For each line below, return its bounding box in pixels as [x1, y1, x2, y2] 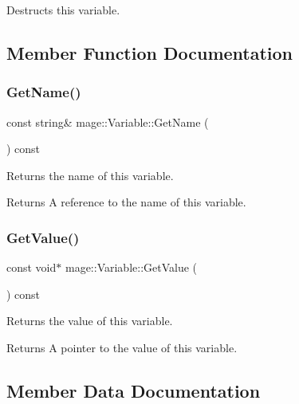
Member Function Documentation [6, 40, 293, 65]
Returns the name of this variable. [6, 167, 174, 183]
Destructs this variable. [6, 2, 120, 18]
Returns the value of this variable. [6, 312, 173, 329]
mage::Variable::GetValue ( [65, 259, 198, 276]
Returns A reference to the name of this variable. [6, 194, 246, 210]
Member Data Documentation [6, 378, 261, 402]
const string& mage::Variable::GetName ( [6, 113, 209, 130]
